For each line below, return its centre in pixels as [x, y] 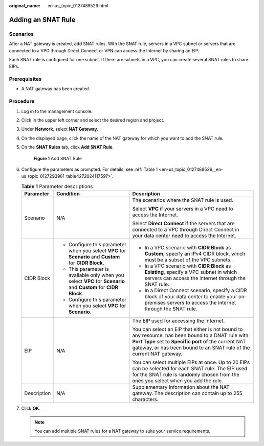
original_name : [25, 6]
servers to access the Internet [201, 303]
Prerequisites [25, 79]
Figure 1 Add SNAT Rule [58, 158]
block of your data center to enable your [191, 297]
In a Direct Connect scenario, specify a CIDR [196, 290]
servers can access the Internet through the [195, 278]
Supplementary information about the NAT [181, 387]
